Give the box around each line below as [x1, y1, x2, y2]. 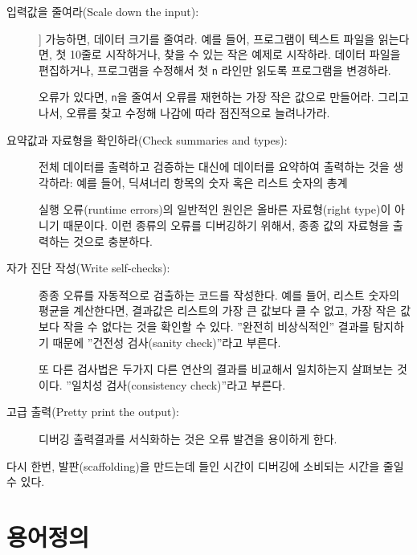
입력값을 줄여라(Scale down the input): [6, 3, 199, 19]
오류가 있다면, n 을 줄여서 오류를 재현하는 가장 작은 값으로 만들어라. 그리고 [39, 88, 409, 105]
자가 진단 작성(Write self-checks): [6, 259, 170, 276]
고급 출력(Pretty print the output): [6, 403, 179, 420]
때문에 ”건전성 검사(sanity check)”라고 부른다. [52, 333, 281, 350]
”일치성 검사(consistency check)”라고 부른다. [66, 376, 286, 393]
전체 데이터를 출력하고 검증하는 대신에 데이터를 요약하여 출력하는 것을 [39, 158, 390, 175]
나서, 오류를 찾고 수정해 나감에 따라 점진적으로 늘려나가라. [39, 104, 330, 121]
